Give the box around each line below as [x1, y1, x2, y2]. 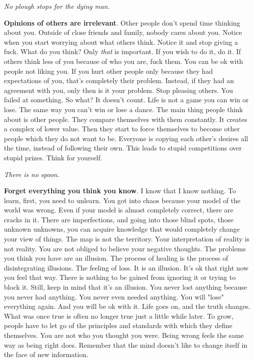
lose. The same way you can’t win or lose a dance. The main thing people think [4, 104, 243, 114]
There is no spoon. [4, 169, 60, 179]
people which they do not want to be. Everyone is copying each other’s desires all [4, 133, 248, 143]
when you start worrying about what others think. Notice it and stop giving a [4, 36, 238, 47]
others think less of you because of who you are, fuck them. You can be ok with [4, 56, 243, 66]
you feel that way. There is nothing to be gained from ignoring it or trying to [4, 272, 236, 282]
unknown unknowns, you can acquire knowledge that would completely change [4, 224, 240, 234]
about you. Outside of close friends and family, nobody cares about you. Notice [4, 27, 242, 37]
